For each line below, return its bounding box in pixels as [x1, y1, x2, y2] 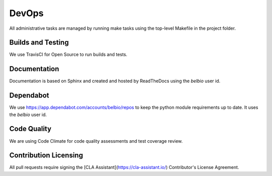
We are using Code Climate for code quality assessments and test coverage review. [9, 138, 183, 144]
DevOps [9, 8, 44, 19]
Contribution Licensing [9, 151, 83, 160]
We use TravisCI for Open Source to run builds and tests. [9, 51, 128, 57]
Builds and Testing [9, 38, 69, 47]
